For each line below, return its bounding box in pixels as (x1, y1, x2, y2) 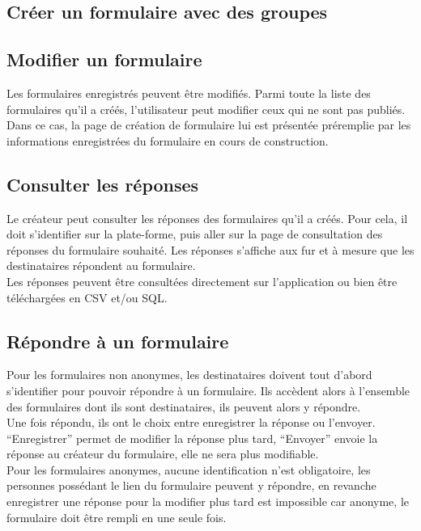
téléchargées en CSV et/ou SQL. (6, 289, 168, 306)
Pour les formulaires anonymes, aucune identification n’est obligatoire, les (6, 461, 371, 478)
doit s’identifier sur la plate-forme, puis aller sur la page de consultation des (6, 225, 383, 242)
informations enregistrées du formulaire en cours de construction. (6, 132, 329, 149)
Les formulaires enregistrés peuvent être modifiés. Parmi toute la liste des (6, 84, 371, 101)
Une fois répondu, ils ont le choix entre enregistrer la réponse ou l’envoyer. (6, 414, 376, 431)
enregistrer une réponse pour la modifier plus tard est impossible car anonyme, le (6, 493, 409, 510)
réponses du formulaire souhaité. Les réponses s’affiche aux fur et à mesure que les (6, 241, 415, 258)
